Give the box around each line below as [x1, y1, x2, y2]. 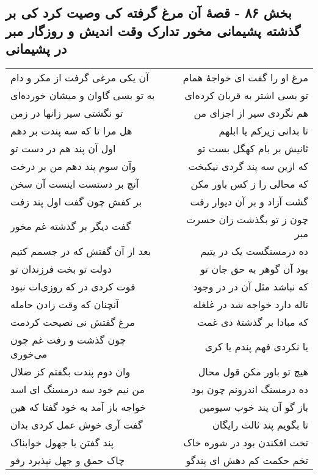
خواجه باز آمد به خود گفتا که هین [10, 399, 146, 414]
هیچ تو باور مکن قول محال [198, 364, 308, 378]
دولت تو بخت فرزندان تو [10, 261, 112, 276]
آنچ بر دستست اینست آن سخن [10, 176, 139, 191]
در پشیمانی [5, 39, 67, 58]
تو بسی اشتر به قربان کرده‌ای [184, 87, 308, 102]
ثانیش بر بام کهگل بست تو [197, 141, 308, 155]
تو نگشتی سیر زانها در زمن [10, 105, 123, 120]
